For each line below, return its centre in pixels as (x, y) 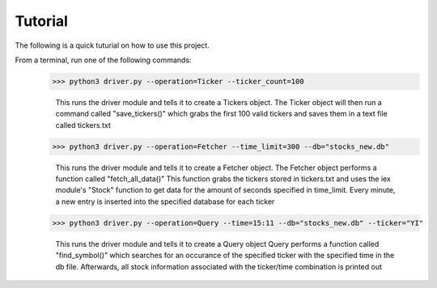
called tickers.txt (83, 125)
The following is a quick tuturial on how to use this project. (112, 45)
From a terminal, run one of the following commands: (103, 60)
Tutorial (42, 21)
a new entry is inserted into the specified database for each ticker (165, 201)
